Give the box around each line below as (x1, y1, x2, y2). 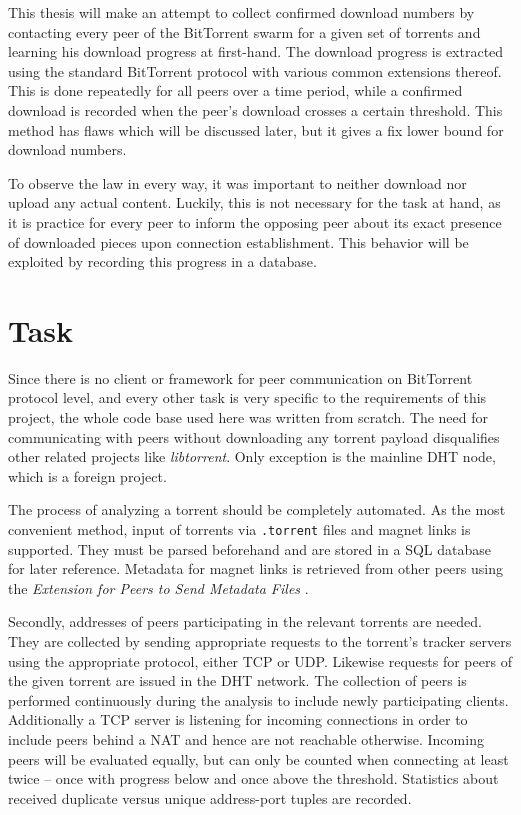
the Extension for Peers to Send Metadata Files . (8, 577, 309, 598)
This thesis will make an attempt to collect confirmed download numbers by (8, 2, 475, 22)
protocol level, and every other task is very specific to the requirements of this (8, 387, 487, 408)
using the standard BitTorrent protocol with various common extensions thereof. (8, 60, 502, 81)
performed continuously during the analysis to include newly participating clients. (8, 689, 509, 710)
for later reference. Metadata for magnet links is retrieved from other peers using (8, 558, 503, 579)
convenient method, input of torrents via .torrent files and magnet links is (8, 519, 471, 539)
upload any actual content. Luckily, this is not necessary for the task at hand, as (8, 192, 501, 213)
